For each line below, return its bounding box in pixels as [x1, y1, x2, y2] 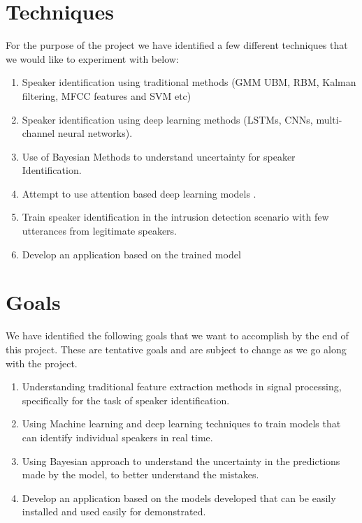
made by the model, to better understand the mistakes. [22, 467, 259, 482]
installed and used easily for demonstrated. [22, 504, 206, 519]
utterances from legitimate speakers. [22, 223, 178, 238]
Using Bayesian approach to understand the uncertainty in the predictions [22, 453, 340, 468]
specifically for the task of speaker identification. [22, 392, 230, 407]
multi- [316, 112, 342, 126]
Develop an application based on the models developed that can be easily [22, 490, 336, 505]
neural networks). [57, 126, 133, 140]
